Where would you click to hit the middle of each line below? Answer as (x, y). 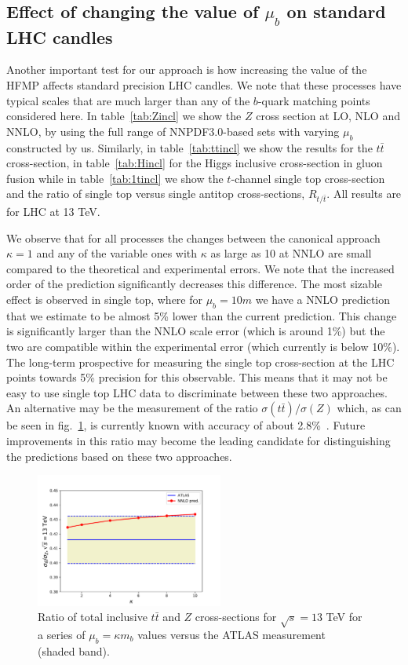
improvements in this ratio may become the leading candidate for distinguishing (199, 441)
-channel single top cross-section (308, 178)
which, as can (369, 408)
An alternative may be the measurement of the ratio (132, 408)
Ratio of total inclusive (93, 617)
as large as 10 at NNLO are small (291, 253)
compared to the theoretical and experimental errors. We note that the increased (200, 268)
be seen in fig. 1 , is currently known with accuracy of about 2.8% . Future (186, 425)
